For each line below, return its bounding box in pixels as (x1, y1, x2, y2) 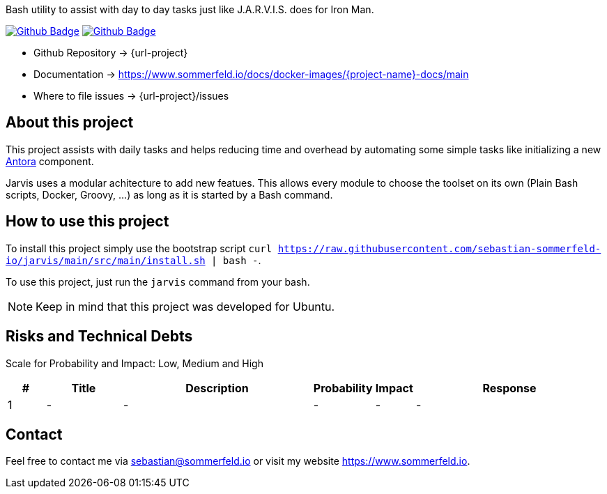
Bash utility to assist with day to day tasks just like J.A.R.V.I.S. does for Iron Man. (6, 3, 374, 15)
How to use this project (6, 213, 169, 231)
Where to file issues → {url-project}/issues (33, 90, 229, 102)
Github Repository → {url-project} (33, 47, 188, 59)
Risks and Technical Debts (6, 327, 193, 346)
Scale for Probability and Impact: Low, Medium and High (6, 357, 263, 369)
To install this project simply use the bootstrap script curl (6, 242, 272, 254)
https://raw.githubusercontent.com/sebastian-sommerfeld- (277, 242, 601, 254)
